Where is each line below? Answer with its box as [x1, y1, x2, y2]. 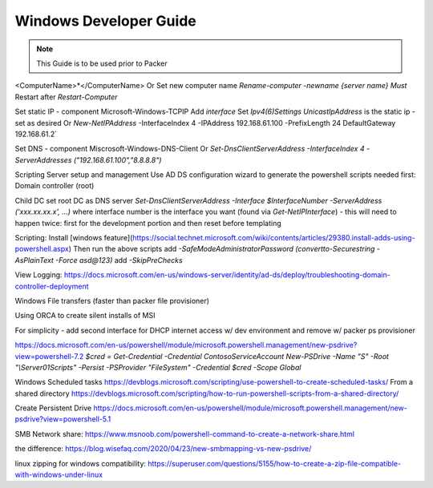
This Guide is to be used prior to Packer [36, 58, 168, 68]
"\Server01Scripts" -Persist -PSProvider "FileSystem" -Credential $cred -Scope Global [14, 362, 301, 372]
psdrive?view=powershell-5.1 [14, 414, 111, 424]
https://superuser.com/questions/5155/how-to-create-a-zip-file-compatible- [148, 458, 401, 468]
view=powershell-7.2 [14, 351, 84, 361]
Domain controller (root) [14, 181, 95, 191]
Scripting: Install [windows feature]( [14, 233, 133, 243]
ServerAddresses [14, 155, 72, 164]
